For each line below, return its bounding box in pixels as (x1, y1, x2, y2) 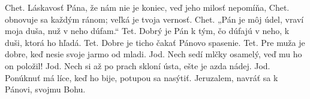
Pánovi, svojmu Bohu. (5, 83, 86, 95)
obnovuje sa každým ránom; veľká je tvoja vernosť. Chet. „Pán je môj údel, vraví (5, 13, 304, 25)
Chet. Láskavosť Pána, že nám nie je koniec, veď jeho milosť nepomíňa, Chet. (5, 1, 290, 13)
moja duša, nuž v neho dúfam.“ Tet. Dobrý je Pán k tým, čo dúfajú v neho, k (5, 24, 290, 37)
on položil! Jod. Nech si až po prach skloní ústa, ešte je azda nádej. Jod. (5, 59, 270, 72)
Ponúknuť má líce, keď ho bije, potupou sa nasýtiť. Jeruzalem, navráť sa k (5, 71, 278, 83)
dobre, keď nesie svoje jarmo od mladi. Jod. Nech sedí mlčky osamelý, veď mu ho (5, 48, 302, 60)
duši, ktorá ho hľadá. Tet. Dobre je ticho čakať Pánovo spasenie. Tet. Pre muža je (5, 36, 305, 48)
